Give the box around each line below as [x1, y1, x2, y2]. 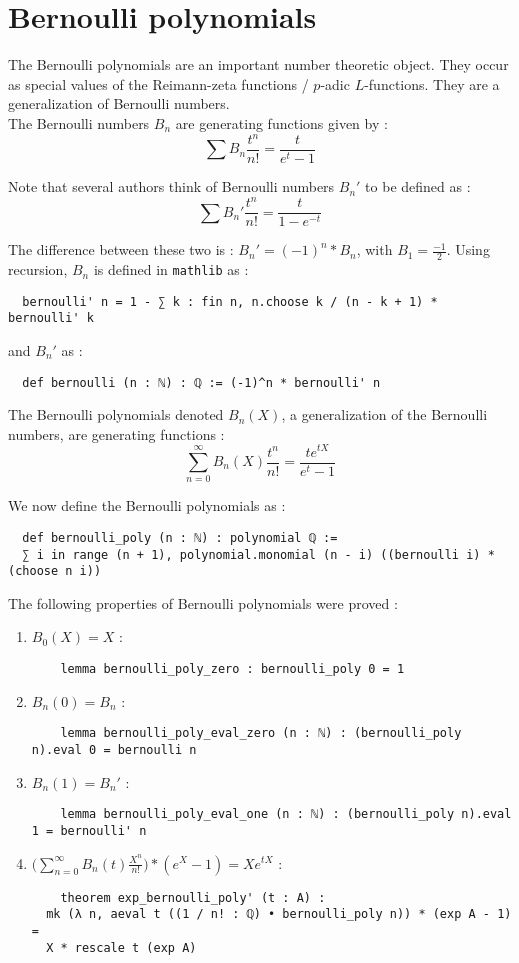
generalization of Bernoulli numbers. [8, 93, 230, 114]
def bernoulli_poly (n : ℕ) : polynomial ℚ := [22, 530, 338, 545]
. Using [446, 239, 490, 260]
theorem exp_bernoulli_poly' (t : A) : [60, 890, 326, 905]
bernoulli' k [8, 311, 94, 326]
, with [356, 239, 393, 260]
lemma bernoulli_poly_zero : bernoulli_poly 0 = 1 [60, 662, 405, 677]
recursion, [8, 259, 68, 280]
